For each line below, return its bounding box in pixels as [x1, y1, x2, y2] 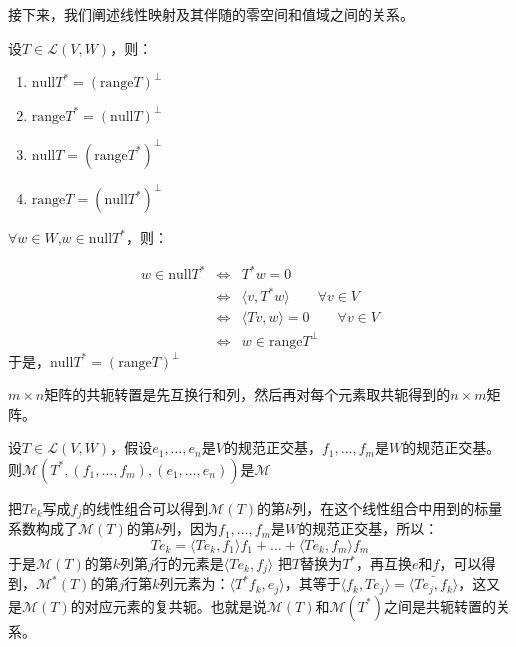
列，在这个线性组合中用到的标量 [292, 497, 503, 518]
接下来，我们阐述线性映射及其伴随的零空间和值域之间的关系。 [8, 4, 414, 24]
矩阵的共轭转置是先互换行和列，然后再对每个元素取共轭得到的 [44, 384, 451, 405]
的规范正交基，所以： [298, 518, 439, 539]
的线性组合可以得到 [82, 497, 209, 518]
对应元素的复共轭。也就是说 [84, 595, 267, 616]
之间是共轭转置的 [383, 595, 496, 616]
